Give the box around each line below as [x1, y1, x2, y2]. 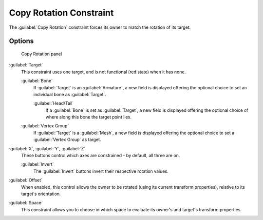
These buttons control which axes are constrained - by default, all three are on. [21, 153, 180, 159]
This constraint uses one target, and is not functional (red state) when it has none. [21, 69, 186, 75]
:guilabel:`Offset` [9, 177, 43, 183]
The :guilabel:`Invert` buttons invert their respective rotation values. [33, 168, 169, 174]
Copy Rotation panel [21, 51, 62, 57]
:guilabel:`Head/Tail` [33, 100, 74, 106]
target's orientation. [21, 191, 61, 197]
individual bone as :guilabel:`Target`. [33, 91, 107, 97]
